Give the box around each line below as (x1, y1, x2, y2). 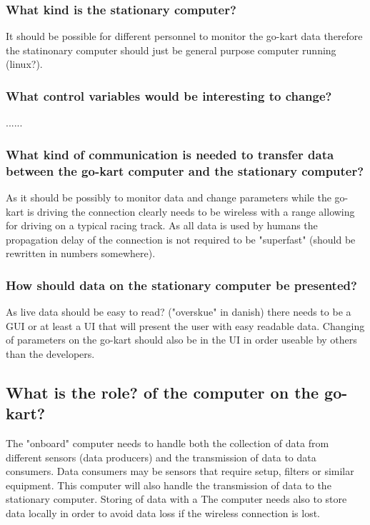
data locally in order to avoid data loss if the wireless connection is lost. (6, 506, 321, 521)
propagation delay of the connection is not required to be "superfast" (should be (6, 231, 356, 246)
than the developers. (6, 346, 95, 361)
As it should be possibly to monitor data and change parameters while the (6, 189, 331, 204)
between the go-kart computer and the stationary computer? (6, 161, 364, 179)
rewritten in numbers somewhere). (6, 246, 156, 261)
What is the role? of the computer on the (6, 381, 319, 403)
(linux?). (6, 56, 43, 71)
